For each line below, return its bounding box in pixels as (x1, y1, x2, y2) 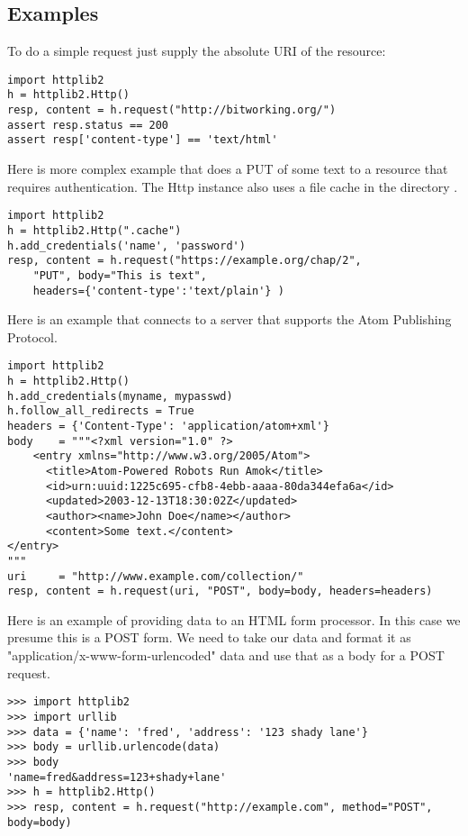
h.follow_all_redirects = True (7, 404, 194, 418)
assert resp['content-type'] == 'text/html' (7, 133, 278, 147)
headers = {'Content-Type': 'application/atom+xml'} (7, 420, 329, 433)
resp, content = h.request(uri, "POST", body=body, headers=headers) (7, 585, 433, 598)
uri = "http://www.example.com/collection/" (7, 569, 304, 583)
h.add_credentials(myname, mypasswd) (7, 389, 233, 403)
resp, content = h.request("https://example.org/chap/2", (7, 254, 362, 268)
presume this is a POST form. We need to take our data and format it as (7, 628, 411, 647)
